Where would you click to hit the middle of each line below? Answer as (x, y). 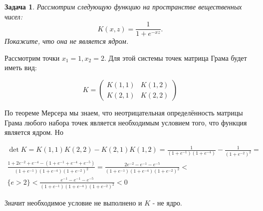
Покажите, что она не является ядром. (67, 41)
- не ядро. (167, 203)
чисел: (13, 16)
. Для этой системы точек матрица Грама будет (175, 57)
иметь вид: (21, 67)
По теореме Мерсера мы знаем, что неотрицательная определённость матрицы (124, 113)
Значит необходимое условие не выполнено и (73, 203)
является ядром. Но (34, 132)
